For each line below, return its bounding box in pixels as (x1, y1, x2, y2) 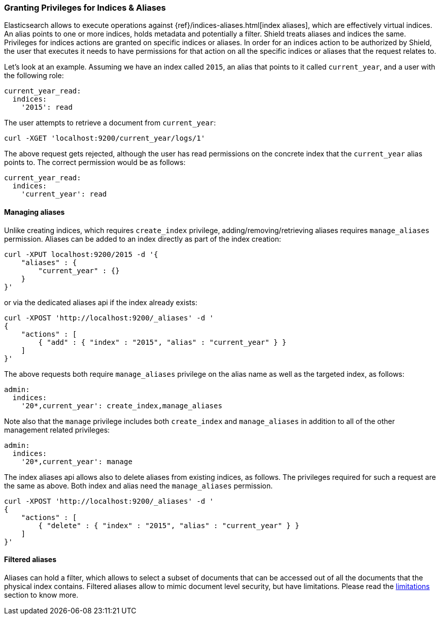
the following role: (4, 71, 64, 80)
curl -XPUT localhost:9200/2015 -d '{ (4, 250, 158, 258)
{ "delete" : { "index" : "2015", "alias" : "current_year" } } (38, 521, 299, 530)
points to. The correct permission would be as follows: (4, 158, 186, 167)
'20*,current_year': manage (21, 457, 132, 466)
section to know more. (4, 590, 79, 599)
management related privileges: (4, 425, 110, 434)
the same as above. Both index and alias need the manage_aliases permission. (4, 481, 273, 490)
